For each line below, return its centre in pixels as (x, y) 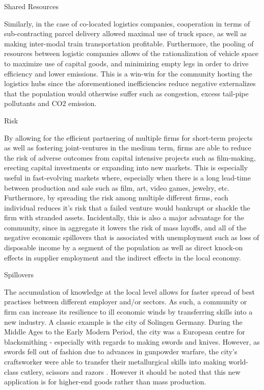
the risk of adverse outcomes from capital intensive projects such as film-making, (130, 157)
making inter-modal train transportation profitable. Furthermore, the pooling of (129, 43)
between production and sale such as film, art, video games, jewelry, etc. (117, 187)
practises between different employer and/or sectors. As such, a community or (126, 302)
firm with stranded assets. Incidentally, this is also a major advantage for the (124, 217)
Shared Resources (31, 6)
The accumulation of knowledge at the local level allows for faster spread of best (129, 291)
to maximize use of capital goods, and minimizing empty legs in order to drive (126, 63)
